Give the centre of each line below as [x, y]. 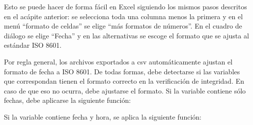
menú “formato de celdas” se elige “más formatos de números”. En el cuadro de [123, 26]
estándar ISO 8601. [33, 45]
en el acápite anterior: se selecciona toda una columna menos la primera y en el [124, 16]
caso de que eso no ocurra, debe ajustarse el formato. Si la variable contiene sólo [125, 90]
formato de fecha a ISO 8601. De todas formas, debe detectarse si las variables [122, 71]
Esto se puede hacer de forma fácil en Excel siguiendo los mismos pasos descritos [126, 6]
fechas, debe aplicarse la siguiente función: [68, 100]
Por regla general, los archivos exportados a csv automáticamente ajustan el [118, 61]
